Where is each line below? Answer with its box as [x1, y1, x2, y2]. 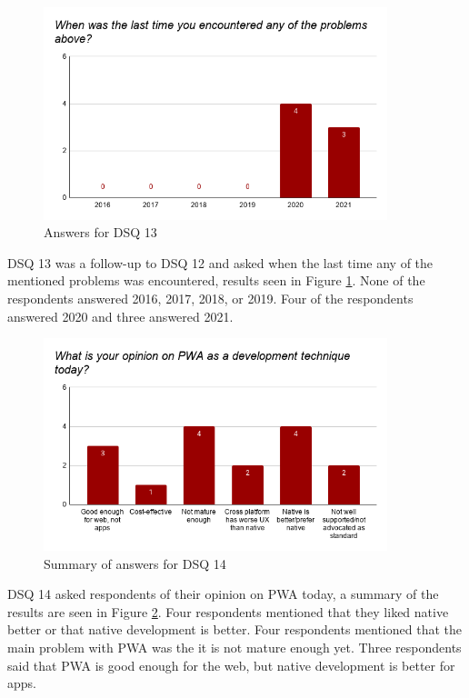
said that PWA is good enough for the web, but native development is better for [7, 655, 455, 674]
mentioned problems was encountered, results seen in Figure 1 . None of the [7, 271, 425, 290]
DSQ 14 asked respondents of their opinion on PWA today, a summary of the [7, 584, 439, 603]
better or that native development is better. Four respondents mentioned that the [7, 620, 462, 639]
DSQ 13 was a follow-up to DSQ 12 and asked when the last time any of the [7, 253, 434, 272]
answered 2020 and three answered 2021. [7, 306, 234, 325]
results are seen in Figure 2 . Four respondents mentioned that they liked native [7, 602, 449, 621]
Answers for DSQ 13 [44, 223, 157, 242]
